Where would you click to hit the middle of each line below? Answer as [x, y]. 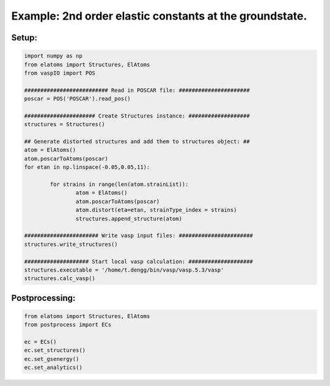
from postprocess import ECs [68, 325]
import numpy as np [53, 56]
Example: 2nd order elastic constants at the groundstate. [159, 16]
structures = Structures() [64, 124]
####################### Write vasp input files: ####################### [139, 236]
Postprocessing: [43, 298]
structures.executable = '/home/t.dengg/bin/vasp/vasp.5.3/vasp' [124, 270]
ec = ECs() [40, 342]
